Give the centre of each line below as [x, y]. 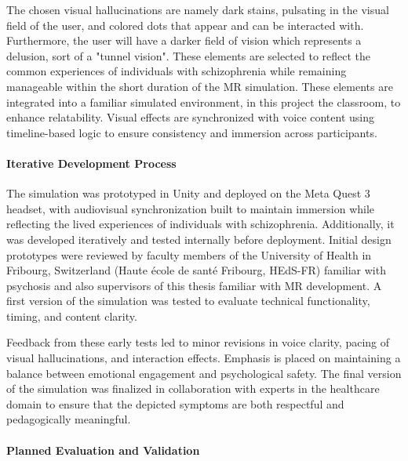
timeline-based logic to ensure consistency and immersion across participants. [192, 132]
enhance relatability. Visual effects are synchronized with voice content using [191, 117]
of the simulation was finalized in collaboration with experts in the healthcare [193, 388]
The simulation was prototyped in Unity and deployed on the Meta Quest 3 [188, 193]
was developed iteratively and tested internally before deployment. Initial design [199, 239]
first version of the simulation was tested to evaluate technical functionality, [188, 301]
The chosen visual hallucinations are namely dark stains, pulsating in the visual [198, 9]
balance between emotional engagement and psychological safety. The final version [204, 373]
